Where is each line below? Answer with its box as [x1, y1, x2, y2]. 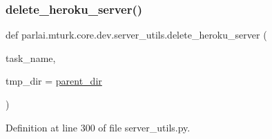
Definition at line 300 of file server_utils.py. [6, 120, 191, 134]
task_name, [6, 50, 56, 65]
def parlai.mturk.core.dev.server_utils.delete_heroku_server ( [6, 28, 267, 42]
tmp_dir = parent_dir [6, 74, 102, 88]
